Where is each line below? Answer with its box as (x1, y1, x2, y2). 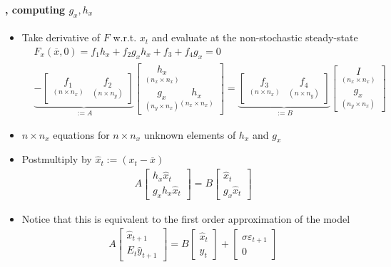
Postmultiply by (21, 152, 92, 167)
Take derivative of (21, 30, 101, 45)
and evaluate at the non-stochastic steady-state (151, 30, 358, 45)
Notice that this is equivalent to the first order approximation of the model (21, 211, 350, 226)
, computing (5, 1, 66, 16)
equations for (53, 127, 110, 142)
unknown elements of (143, 127, 236, 142)
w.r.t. (113, 30, 137, 45)
